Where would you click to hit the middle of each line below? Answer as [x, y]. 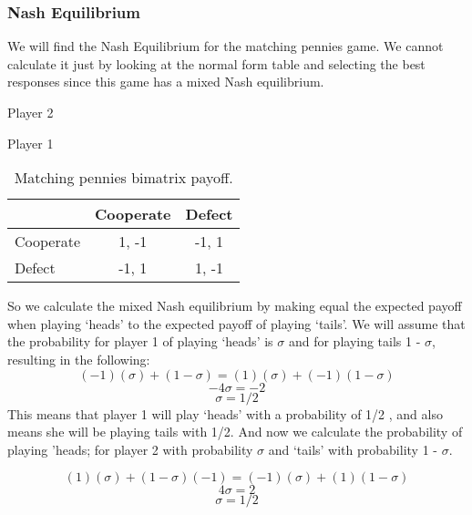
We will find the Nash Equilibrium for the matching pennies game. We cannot [226, 46]
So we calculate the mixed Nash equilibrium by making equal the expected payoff [235, 306]
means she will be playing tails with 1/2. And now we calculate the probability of [235, 432]
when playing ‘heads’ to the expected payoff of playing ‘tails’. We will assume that [236, 323]
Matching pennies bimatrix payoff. [123, 178]
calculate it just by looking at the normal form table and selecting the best [216, 63]
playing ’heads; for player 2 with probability [130, 449]
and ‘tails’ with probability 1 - [353, 449]
